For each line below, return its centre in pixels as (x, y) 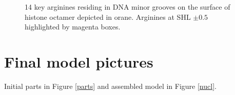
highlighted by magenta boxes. (73, 27)
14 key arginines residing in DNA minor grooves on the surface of (128, 7)
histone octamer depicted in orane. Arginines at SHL (108, 17)
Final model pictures (79, 61)
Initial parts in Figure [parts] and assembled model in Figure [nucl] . (110, 86)
